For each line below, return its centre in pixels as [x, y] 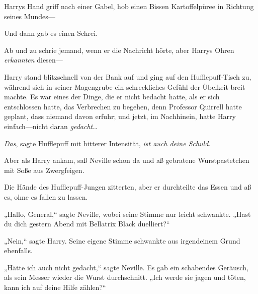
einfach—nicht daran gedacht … [51, 126]
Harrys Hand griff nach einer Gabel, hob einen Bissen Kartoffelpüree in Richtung [129, 6]
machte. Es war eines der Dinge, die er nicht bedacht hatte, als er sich [112, 97]
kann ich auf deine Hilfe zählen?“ [55, 287]
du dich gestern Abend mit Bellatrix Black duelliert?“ [87, 224]
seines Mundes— [30, 16]
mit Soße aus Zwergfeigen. [44, 170]
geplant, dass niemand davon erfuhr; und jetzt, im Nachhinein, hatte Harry [120, 116]
